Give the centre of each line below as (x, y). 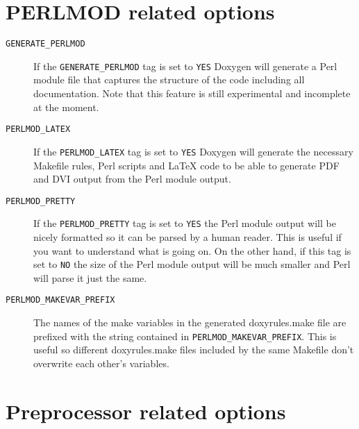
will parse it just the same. (90, 277)
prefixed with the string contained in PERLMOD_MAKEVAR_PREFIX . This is (185, 336)
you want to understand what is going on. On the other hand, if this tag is (192, 250)
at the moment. (66, 107)
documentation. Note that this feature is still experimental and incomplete (192, 93)
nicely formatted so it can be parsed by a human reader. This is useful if (187, 237)
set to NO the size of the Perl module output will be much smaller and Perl (192, 264)
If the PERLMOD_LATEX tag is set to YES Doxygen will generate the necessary (193, 151)
